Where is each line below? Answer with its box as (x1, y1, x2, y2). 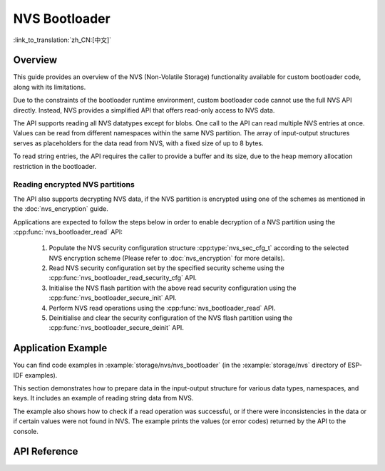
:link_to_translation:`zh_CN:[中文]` (13, 36, 112, 44)
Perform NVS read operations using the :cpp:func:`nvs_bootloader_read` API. (48, 304, 276, 312)
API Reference (13, 445, 78, 457)
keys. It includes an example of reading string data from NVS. (13, 394, 194, 403)
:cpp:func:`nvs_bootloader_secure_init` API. (48, 294, 178, 302)
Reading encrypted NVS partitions (13, 180, 135, 190)
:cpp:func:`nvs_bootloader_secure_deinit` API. (48, 324, 185, 332)
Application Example (13, 342, 108, 354)
